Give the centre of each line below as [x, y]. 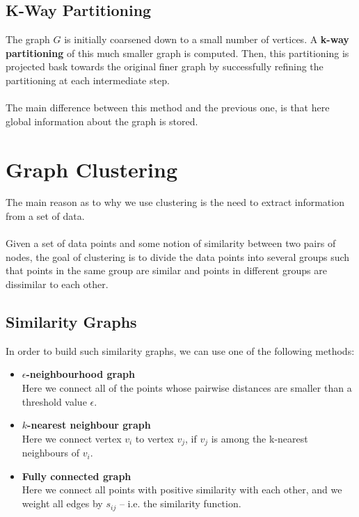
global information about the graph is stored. [102, 121]
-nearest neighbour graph [89, 425]
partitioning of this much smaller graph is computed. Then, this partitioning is [177, 53]
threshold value [54, 401]
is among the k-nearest [260, 438]
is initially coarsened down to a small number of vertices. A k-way [207, 39]
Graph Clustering [92, 169]
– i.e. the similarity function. [180, 503]
